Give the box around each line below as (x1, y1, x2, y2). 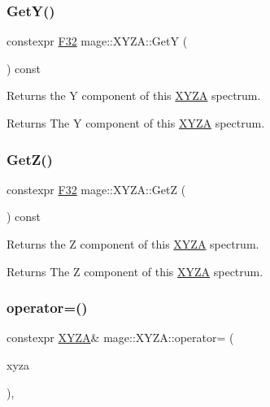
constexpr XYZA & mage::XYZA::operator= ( (7, 329, 234, 346)
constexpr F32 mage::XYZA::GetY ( (7, 32, 188, 50)
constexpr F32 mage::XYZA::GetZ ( (7, 180, 186, 197)
